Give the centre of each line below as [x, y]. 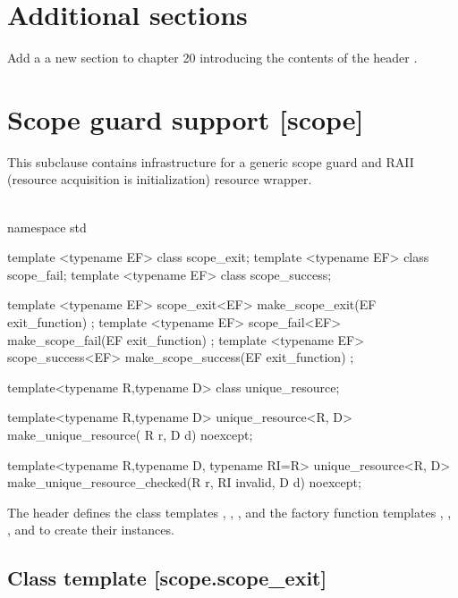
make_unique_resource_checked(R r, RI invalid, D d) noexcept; [184, 482]
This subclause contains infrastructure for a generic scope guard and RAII [211, 161]
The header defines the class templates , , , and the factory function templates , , [229, 512]
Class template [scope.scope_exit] [167, 578]
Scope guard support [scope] [186, 118]
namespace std [47, 227]
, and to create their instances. [91, 530]
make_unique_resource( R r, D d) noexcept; [130, 434]
